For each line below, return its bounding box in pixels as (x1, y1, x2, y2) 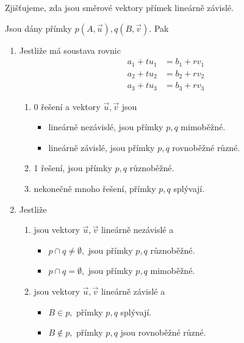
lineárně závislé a (101, 284, 165, 297)
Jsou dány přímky (5, 21, 72, 34)
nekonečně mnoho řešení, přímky (34, 182, 156, 195)
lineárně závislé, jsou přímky (48, 141, 155, 153)
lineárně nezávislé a (101, 223, 174, 236)
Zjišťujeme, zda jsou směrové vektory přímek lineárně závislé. (5, 1, 234, 13)
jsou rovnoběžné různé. (120, 326, 206, 339)
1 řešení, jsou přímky (34, 161, 112, 174)
